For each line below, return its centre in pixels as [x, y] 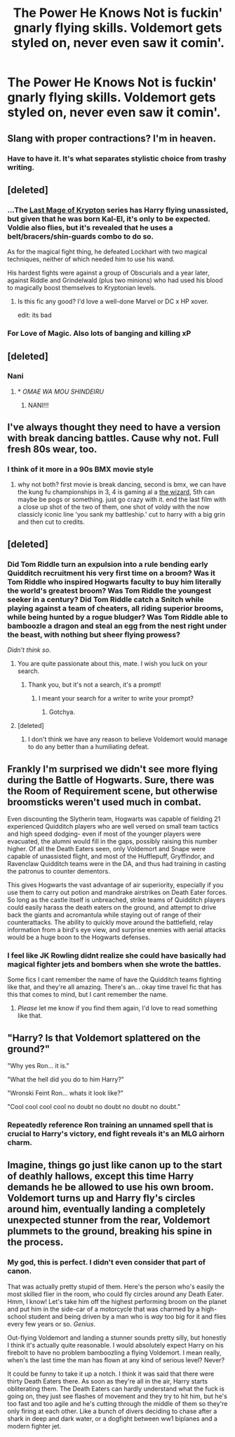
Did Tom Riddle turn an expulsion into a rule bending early [108, 564]
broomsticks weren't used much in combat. [105, 802]
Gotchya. [62, 712]
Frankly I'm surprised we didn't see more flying [113, 769]
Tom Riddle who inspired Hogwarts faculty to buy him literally [114, 582]
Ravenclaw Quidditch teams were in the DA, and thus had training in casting [117, 863]
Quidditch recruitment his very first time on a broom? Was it [111, 573]
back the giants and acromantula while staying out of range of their [104, 915]
